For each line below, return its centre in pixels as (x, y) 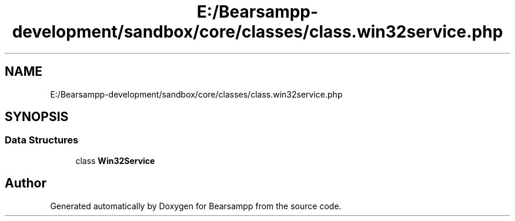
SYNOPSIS (37, 117)
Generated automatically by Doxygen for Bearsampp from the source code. (196, 206)
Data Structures (42, 140)
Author (26, 183)
